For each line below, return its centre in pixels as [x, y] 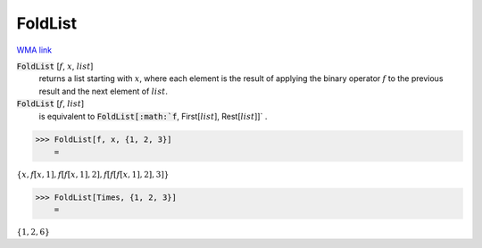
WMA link [34, 50]
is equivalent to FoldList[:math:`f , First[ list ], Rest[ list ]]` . [153, 116]
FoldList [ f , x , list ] [55, 66]
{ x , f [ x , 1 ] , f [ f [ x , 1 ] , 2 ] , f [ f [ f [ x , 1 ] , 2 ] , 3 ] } [93, 174]
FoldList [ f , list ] [50, 103]
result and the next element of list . [104, 91]
